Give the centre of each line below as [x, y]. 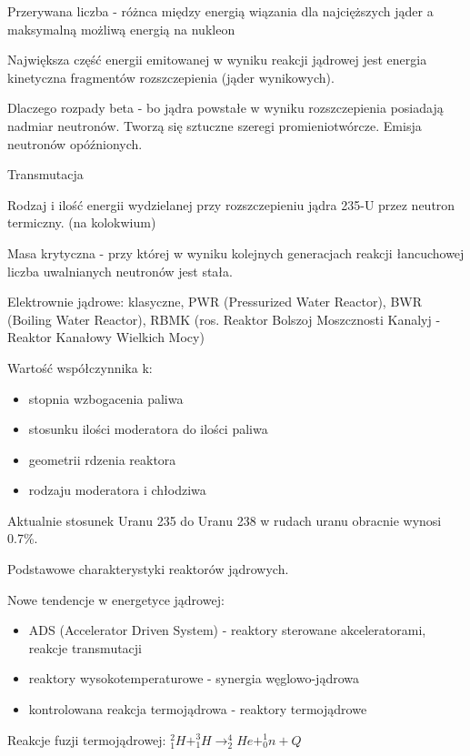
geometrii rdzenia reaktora [102, 459]
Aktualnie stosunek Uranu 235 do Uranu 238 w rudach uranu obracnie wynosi [225, 520]
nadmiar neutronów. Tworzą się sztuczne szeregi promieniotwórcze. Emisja [215, 125]
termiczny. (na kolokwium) [82, 222]
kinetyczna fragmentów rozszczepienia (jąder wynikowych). [171, 77]
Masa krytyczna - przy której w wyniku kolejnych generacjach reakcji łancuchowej [236, 252]
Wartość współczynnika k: [80, 367]
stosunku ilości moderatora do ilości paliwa [148, 429]
